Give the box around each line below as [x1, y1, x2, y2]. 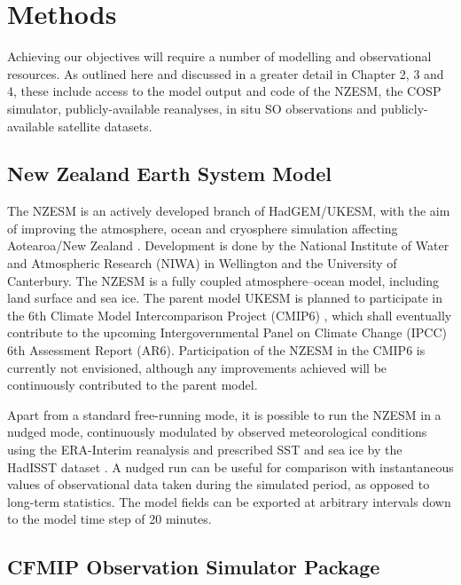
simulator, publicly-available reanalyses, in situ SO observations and [7, 99, 377, 117]
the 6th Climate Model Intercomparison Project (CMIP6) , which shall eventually [7, 305, 452, 324]
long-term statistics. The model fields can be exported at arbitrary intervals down [7, 492, 451, 510]
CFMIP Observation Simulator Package [7, 553, 380, 581]
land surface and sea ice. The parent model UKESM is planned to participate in [7, 289, 442, 307]
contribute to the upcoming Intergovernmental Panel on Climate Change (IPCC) [7, 323, 447, 342]
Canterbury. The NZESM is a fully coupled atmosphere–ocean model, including [7, 271, 440, 289]
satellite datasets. [58, 116, 152, 135]
